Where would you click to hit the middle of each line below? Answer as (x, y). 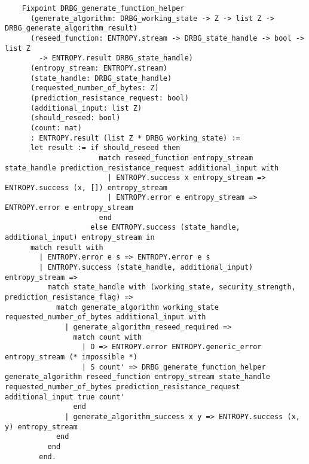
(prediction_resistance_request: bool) (109, 98)
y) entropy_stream (41, 427)
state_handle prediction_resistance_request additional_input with (142, 168)
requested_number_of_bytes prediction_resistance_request (123, 387)
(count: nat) (56, 128)
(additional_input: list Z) (86, 108)
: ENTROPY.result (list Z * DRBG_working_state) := (135, 138)
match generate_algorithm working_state (137, 307)
